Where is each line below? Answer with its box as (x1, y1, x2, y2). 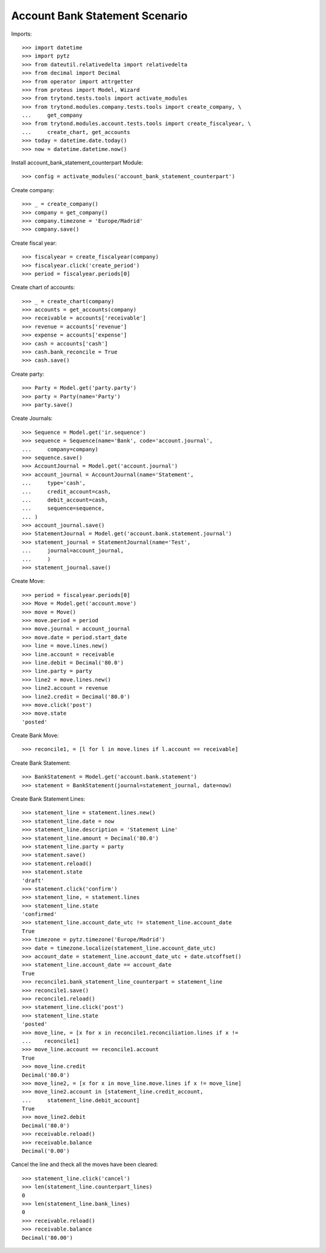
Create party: (11, 370, 45, 378)
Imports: (11, 30, 33, 37)
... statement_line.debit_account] (22, 1097, 140, 1104)
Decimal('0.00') (22, 1148, 70, 1155)
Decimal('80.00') (22, 1234, 73, 1241)
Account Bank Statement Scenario (11, 9, 188, 22)
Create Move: (11, 578, 45, 585)
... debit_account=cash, (22, 496, 108, 503)
